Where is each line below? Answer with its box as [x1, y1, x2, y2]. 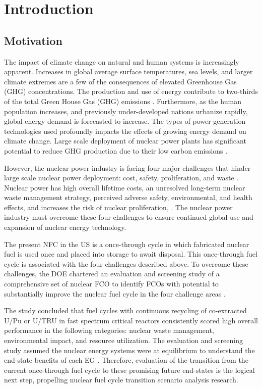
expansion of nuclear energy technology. [4, 222, 126, 232]
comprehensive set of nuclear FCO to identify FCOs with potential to [4, 278, 219, 289]
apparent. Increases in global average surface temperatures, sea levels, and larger [4, 66, 253, 77]
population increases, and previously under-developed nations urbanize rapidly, [4, 106, 248, 116]
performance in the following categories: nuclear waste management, [4, 325, 214, 335]
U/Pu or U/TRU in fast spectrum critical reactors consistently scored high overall [4, 315, 258, 325]
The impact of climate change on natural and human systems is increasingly [4, 56, 239, 67]
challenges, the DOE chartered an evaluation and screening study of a [4, 268, 220, 279]
